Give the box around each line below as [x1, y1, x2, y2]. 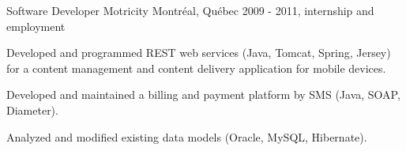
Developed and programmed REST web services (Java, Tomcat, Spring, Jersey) [6, 44, 391, 61]
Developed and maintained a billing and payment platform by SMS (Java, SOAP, [6, 86, 400, 103]
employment [6, 17, 66, 34]
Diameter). [6, 101, 58, 118]
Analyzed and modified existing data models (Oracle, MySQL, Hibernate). [6, 128, 367, 145]
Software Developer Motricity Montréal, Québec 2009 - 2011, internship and [6, 2, 374, 18]
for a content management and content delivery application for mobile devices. [6, 59, 386, 76]
